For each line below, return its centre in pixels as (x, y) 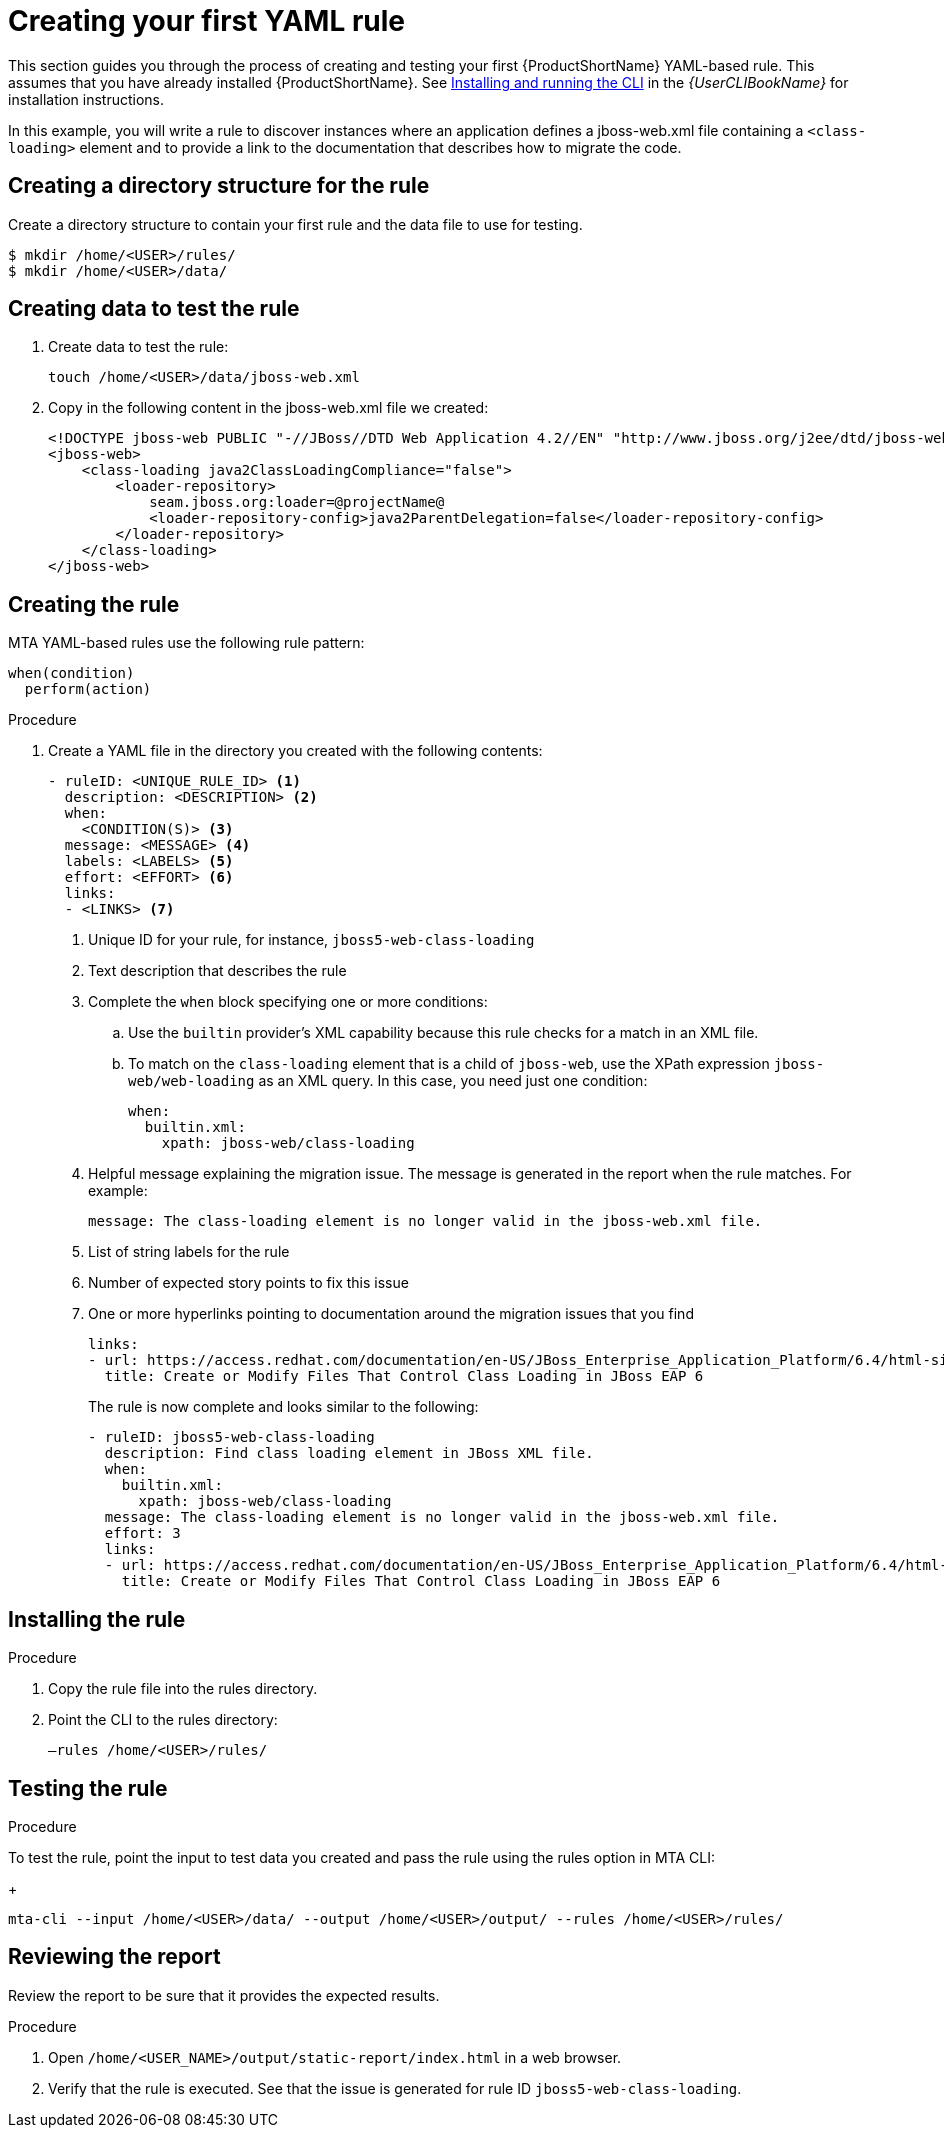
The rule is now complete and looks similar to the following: (283, 1407)
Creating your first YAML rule (206, 21)
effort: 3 (142, 1533)
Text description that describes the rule (217, 971)
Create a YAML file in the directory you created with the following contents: (295, 751)
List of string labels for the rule (189, 1252)
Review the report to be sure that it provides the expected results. (224, 1995)
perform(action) (88, 689)
